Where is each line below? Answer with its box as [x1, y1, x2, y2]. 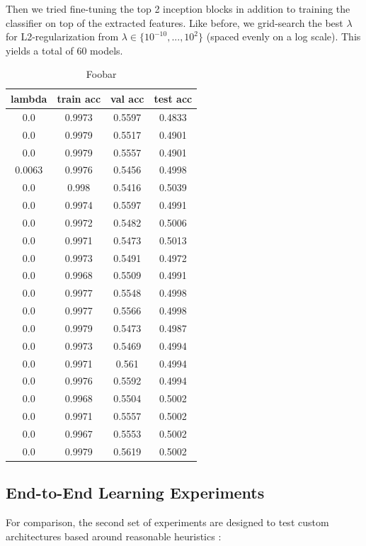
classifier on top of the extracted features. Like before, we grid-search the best [6, 15, 343, 30]
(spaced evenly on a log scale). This [206, 29, 361, 44]
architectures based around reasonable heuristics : [6, 528, 222, 543]
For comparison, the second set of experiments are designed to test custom [6, 515, 329, 530]
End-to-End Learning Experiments [6, 482, 265, 504]
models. [90, 42, 123, 57]
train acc [57, 91, 101, 106]
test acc [154, 91, 193, 106]
